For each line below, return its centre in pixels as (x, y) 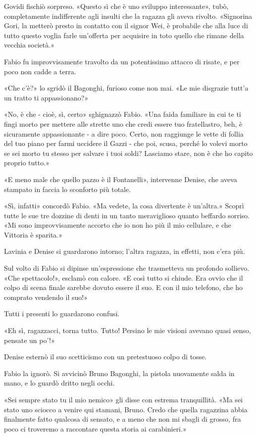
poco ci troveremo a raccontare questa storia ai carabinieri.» (95, 428)
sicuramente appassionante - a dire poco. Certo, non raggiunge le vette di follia (124, 133)
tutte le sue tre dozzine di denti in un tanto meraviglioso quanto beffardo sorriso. (127, 215)
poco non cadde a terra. (40, 71)
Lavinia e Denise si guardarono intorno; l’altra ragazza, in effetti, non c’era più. (125, 251)
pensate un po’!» (29, 340)
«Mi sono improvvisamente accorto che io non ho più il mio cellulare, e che (118, 225)
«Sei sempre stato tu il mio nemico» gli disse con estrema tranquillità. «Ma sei (123, 399)
